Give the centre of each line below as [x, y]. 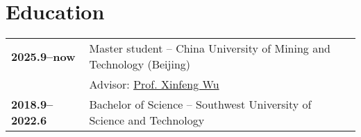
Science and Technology [147, 120]
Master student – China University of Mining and [210, 48]
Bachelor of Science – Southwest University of [200, 104]
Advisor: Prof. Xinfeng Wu [154, 84]
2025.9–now [43, 56]
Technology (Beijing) [140, 64]
